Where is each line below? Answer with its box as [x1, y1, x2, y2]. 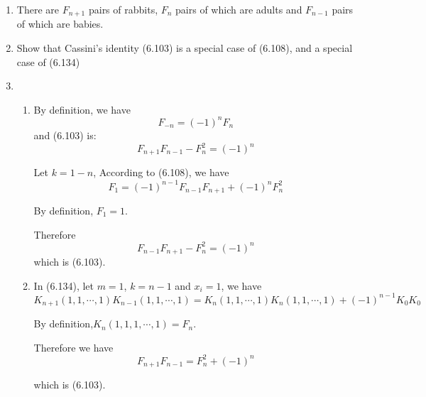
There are [16, 2, 59, 16]
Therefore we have [33, 339, 114, 354]
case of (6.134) [16, 54, 80, 69]
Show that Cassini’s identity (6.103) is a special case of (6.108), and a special [16, 40, 353, 55]
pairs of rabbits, [88, 2, 158, 16]
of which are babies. [16, 16, 104, 31]
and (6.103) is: [33, 127, 97, 142]
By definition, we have [33, 102, 131, 116]
